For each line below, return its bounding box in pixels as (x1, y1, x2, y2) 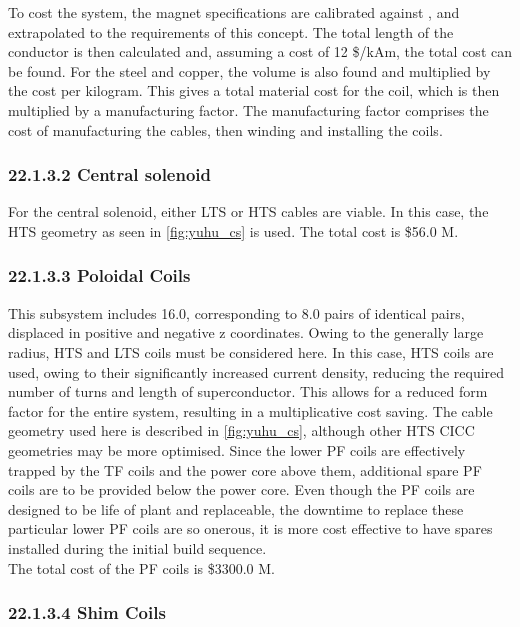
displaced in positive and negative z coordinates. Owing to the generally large (8, 322, 484, 343)
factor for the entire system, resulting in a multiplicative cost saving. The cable (8, 400, 493, 421)
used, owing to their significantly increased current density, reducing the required (8, 361, 505, 382)
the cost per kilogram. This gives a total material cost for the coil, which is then (8, 80, 500, 101)
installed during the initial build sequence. (8, 537, 267, 558)
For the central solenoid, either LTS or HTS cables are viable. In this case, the (8, 201, 489, 222)
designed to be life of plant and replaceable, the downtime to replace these (8, 498, 464, 519)
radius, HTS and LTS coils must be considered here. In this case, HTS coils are (8, 341, 494, 362)
